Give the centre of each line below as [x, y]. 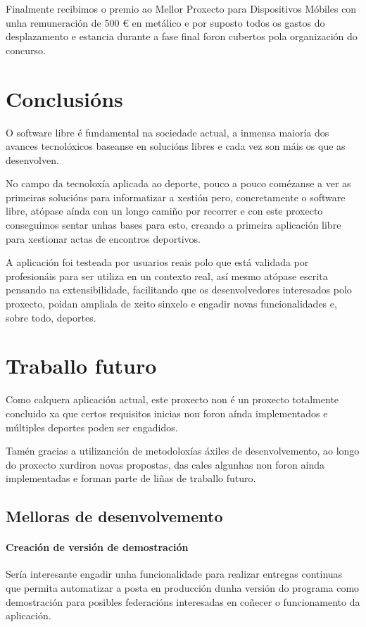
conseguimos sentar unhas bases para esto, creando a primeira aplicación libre [173, 225]
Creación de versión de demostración [97, 547]
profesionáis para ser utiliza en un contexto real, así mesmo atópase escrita [167, 275]
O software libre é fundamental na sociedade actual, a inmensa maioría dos [168, 132]
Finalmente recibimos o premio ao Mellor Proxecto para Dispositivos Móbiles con [181, 8]
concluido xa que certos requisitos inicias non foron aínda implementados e [167, 413]
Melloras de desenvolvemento [114, 516]
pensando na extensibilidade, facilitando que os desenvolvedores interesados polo [179, 290]
